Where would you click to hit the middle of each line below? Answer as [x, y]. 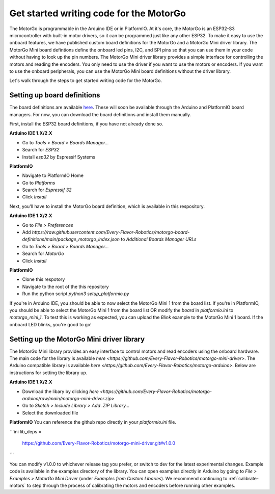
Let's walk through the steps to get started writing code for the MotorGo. [86, 81]
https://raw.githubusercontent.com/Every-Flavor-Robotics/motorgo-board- [111, 232]
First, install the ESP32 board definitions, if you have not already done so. [86, 124]
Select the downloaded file [50, 412]
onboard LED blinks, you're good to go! [50, 324]
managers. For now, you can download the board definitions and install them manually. [100, 114]
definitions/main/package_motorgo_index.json [71, 239]
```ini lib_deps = [25, 431]
